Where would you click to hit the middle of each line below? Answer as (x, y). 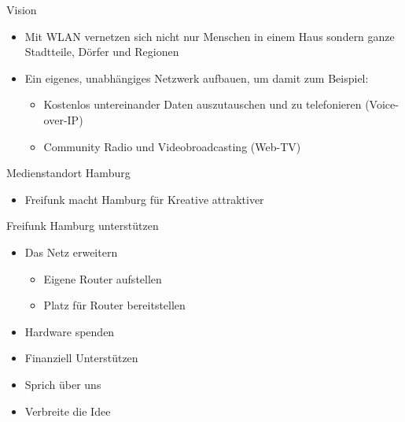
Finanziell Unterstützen (81, 358)
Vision (22, 9)
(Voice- (382, 104)
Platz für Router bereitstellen (114, 305)
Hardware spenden (70, 331)
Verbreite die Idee (68, 411)
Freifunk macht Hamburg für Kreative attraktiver (144, 199)
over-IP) (63, 119)
